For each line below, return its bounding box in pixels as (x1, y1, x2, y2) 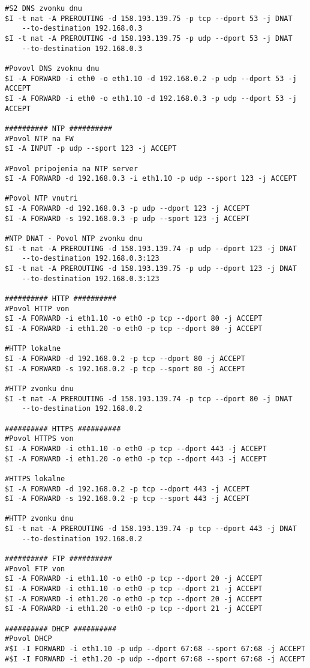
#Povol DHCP (5, 634, 52, 643)
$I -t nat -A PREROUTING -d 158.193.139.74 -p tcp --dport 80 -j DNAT (5, 394, 293, 403)
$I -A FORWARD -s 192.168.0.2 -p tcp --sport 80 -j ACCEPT (5, 364, 245, 373)
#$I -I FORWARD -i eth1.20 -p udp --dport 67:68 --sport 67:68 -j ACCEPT (5, 654, 306, 663)
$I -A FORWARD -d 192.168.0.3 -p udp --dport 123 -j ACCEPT (5, 204, 250, 213)
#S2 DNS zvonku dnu (5, 4, 82, 13)
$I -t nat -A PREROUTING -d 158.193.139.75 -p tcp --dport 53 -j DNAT (5, 14, 293, 23)
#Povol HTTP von (5, 304, 70, 313)
